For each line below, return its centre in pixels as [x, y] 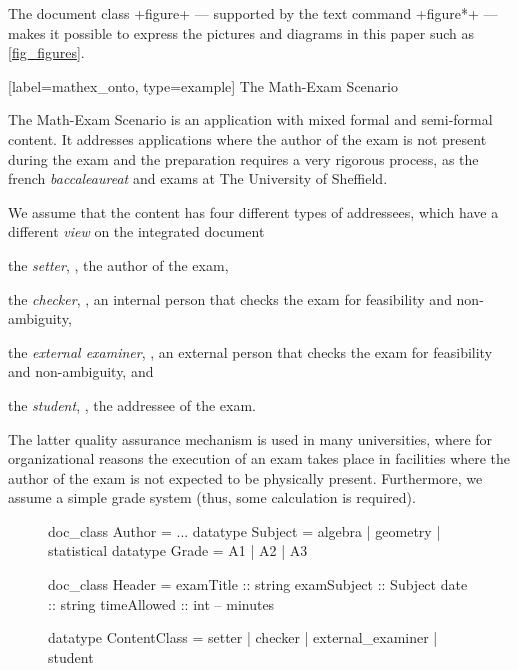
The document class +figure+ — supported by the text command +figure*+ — [253, 13]
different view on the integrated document [136, 231]
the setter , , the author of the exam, [118, 264]
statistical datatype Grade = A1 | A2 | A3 [178, 550]
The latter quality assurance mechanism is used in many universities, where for [250, 438]
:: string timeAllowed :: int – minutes [161, 603]
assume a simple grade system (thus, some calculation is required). [212, 497]
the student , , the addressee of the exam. [132, 404]
